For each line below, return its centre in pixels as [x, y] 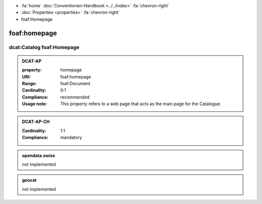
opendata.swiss [39, 156]
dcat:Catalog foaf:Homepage [44, 47]
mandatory [71, 138]
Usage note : [35, 104]
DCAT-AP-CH [36, 122]
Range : [29, 83]
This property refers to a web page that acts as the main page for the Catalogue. [141, 104]
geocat [29, 180]
